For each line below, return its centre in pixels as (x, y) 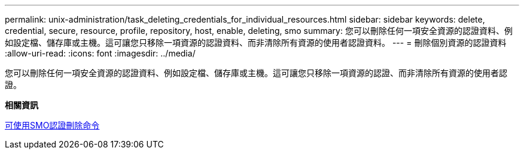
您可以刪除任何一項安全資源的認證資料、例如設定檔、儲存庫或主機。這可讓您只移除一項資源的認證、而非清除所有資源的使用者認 (256, 73)
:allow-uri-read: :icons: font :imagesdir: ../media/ (100, 53)
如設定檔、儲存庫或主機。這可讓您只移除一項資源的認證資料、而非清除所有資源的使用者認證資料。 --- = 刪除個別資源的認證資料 (256, 43)
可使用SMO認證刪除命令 (52, 125)
